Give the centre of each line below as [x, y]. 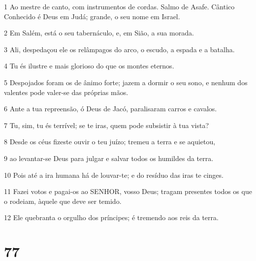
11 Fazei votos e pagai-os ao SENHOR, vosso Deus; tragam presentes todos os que [128, 191]
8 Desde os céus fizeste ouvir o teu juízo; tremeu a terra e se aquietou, [110, 142]
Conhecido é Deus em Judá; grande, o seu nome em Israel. [92, 16]
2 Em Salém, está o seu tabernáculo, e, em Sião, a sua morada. [99, 33]
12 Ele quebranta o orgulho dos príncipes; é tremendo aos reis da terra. [111, 217]
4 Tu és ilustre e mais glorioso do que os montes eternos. [89, 66]
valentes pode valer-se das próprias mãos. [66, 92]
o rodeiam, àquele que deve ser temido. [63, 201]
